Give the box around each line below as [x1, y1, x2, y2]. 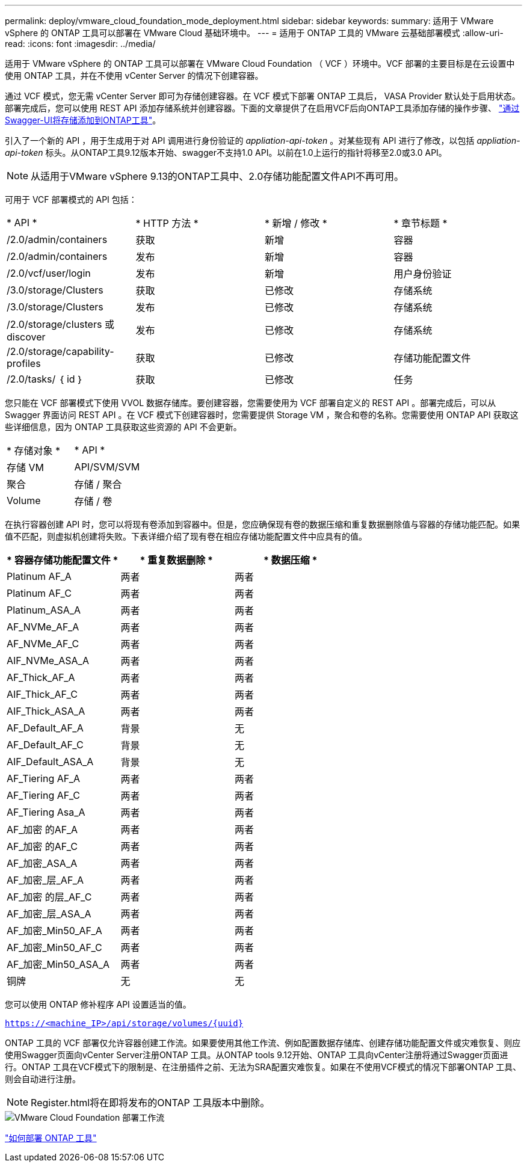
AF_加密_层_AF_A [7, 874, 84, 886]
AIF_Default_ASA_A [7, 756, 94, 768]
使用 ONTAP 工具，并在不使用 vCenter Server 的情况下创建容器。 [5, 70, 263, 81]
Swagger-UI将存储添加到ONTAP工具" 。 [5, 115, 161, 125]
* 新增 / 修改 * [265, 217, 327, 229]
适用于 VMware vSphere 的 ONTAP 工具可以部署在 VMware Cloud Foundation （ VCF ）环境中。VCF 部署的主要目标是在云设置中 [5, 58, 515, 69]
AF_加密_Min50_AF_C [7, 941, 102, 953]
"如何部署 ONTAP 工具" [5, 1133, 97, 1143]
